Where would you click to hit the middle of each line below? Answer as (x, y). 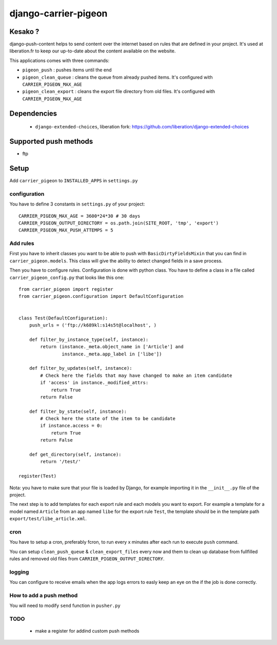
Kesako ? (24, 32)
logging (19, 572)
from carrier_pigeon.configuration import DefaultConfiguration (101, 296)
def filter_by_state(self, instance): (78, 411)
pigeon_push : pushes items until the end (67, 70)
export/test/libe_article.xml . (48, 519)
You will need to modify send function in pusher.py (65, 605)
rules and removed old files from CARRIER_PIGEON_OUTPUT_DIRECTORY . (87, 559)
